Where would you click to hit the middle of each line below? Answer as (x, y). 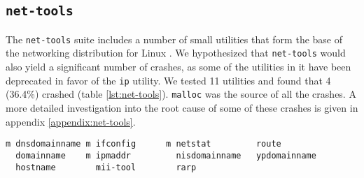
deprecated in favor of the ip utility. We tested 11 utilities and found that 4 (168, 80)
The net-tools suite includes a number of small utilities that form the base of (174, 39)
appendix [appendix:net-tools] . (71, 121)
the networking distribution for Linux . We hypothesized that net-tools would (176, 53)
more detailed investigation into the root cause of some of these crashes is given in (182, 107)
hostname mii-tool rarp (106, 167)
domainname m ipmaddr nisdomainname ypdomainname (166, 155)
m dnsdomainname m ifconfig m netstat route (143, 144)
